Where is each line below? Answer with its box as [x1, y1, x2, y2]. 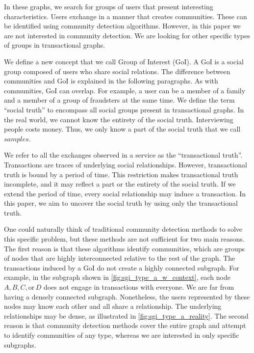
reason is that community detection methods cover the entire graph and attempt [4, 320, 246, 330]
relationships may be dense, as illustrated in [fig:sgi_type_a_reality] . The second [4, 310, 249, 321]
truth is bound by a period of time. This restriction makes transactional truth [4, 169, 238, 179]
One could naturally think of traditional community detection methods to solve [4, 224, 242, 234]
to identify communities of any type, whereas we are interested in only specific [4, 330, 239, 340]
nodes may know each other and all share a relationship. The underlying [4, 301, 222, 311]
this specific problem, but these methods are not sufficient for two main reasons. [4, 234, 245, 244]
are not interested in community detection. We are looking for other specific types [4, 30, 250, 40]
